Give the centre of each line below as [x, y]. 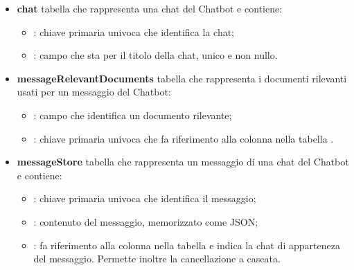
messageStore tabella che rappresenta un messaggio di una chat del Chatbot [183, 162]
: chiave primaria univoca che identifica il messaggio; [145, 198]
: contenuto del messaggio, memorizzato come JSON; [146, 221]
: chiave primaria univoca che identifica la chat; [134, 31]
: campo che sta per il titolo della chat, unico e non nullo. [156, 55]
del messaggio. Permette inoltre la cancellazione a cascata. [157, 259]
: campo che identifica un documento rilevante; [133, 115]
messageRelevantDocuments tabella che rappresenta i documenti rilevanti [182, 78]
